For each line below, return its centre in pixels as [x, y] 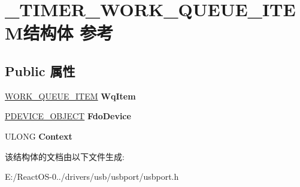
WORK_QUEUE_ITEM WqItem [70, 96]
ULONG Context [39, 136]
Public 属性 [40, 70]
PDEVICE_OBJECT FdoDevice [68, 116]
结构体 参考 [68, 33]
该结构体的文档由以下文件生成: [65, 156]
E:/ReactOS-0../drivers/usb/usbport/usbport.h [92, 177]
